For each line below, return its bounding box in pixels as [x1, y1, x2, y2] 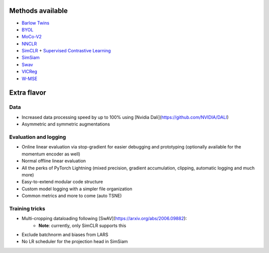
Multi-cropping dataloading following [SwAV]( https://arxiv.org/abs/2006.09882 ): [21, 216, 187, 222]
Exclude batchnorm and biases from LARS [21, 232, 109, 238]
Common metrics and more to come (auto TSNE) [21, 193, 122, 199]
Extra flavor [9, 89, 46, 97]
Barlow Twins [21, 20, 50, 26]
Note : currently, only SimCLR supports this [38, 222, 127, 229]
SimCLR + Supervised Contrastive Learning [21, 48, 111, 54]
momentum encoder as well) [21, 151, 81, 157]
